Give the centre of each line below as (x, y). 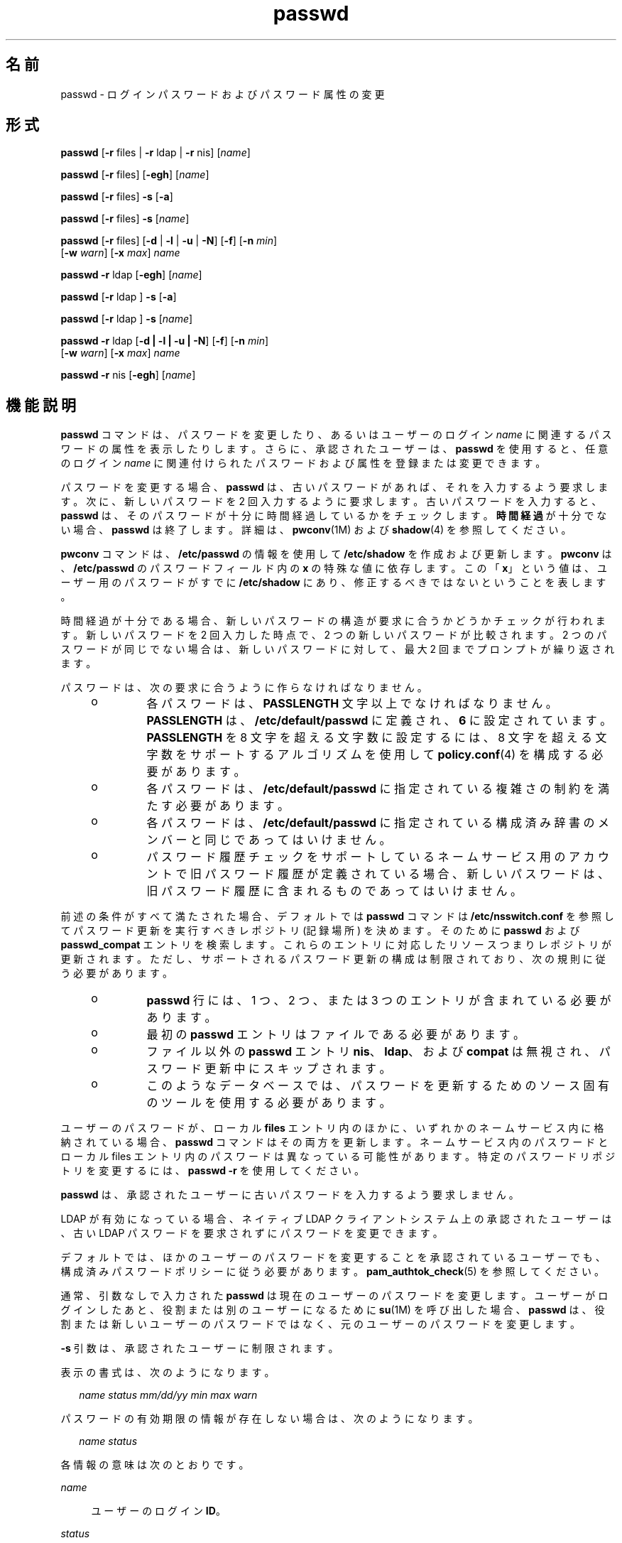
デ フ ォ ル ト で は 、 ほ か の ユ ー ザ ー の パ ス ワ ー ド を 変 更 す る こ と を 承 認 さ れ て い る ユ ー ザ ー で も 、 (333, 1257)
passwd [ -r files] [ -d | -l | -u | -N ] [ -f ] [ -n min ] (169, 241)
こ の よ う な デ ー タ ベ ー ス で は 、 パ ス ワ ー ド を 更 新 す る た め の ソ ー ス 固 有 (378, 1086)
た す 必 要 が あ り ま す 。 (218, 806)
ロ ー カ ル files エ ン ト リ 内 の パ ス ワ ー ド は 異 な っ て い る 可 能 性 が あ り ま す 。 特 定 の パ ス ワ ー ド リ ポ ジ (338, 1157)
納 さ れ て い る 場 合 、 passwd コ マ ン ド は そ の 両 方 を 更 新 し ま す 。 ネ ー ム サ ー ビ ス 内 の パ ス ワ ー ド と (334, 1142)
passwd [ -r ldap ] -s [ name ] (127, 319)
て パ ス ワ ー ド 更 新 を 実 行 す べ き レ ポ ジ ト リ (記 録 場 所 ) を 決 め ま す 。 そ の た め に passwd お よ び (320, 931)
